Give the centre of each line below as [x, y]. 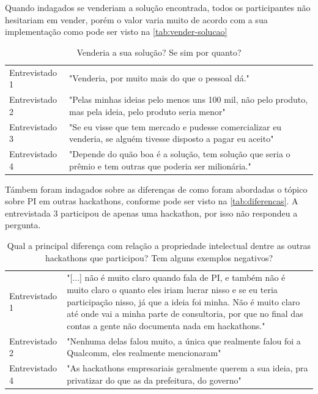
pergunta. [23, 225]
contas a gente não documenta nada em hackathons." [166, 325]
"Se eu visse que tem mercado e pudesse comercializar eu [176, 126]
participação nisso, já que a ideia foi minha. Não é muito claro [183, 301]
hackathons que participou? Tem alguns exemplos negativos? [159, 257]
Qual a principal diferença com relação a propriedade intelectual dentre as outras [159, 245]
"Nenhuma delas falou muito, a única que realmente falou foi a [184, 340]
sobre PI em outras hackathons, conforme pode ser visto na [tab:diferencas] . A [152, 201]
